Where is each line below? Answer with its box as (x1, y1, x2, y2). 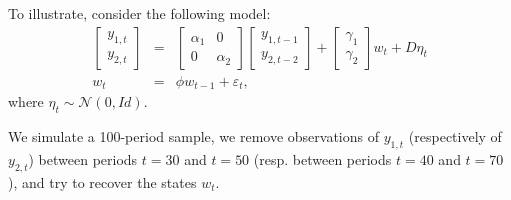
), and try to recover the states (8, 171, 197, 192)
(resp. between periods (253, 148, 392, 169)
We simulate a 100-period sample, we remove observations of (8, 125, 379, 146)
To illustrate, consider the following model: (8, 3, 271, 23)
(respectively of (408, 125, 502, 146)
